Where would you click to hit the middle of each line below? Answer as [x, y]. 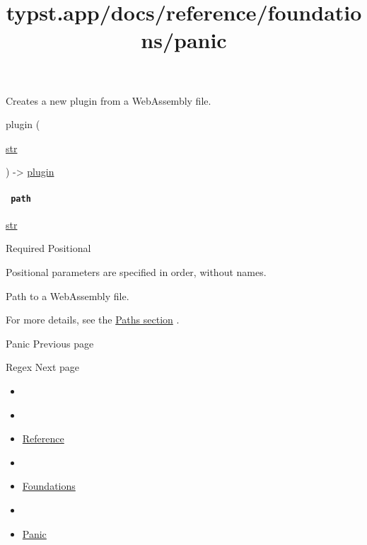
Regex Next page [43, 367]
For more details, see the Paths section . [93, 320]
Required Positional [48, 248]
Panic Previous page [50, 343]
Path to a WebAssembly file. [68, 296]
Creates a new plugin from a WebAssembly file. [109, 100]
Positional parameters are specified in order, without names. [136, 271]
